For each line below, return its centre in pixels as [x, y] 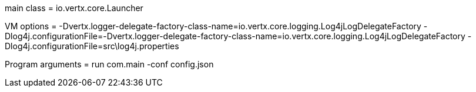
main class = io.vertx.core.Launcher [74, 8]
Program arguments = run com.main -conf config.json [109, 64]
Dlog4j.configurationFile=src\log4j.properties [92, 46]
